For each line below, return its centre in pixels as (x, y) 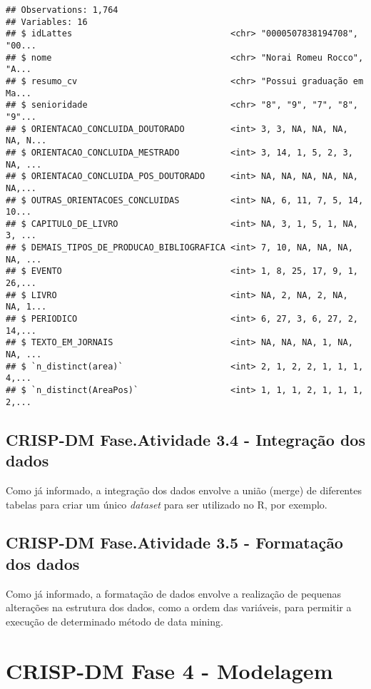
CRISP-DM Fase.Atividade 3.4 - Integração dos (185, 439)
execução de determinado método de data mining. (115, 621)
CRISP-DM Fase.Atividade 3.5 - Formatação (174, 542)
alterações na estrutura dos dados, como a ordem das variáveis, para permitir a (179, 607)
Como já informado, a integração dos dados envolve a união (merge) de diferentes (184, 490)
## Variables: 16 (47, 22)
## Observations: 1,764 (62, 10)
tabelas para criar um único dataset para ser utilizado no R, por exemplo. (167, 504)
